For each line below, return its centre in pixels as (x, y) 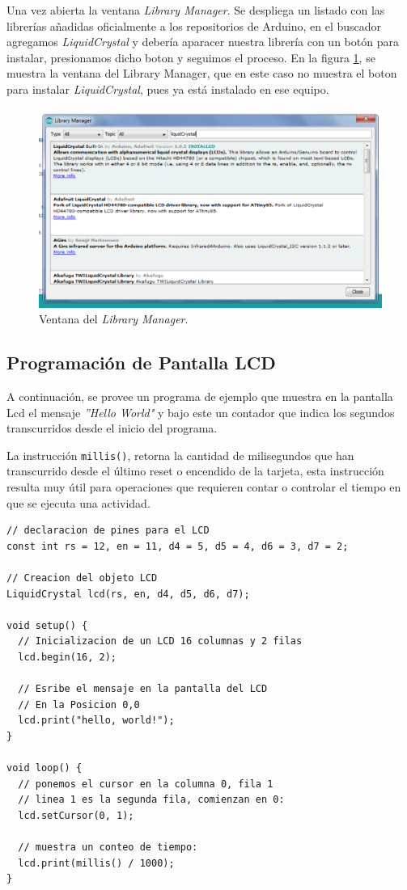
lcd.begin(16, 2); (68, 657)
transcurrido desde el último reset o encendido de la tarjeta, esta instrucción (195, 471)
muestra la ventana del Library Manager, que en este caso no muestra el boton (202, 73)
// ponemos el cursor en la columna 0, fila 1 (146, 784)
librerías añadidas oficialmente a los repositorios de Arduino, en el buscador (194, 25)
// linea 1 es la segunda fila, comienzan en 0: (151, 800)
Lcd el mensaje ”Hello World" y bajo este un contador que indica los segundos (201, 412)
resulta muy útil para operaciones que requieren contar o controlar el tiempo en (204, 486)
